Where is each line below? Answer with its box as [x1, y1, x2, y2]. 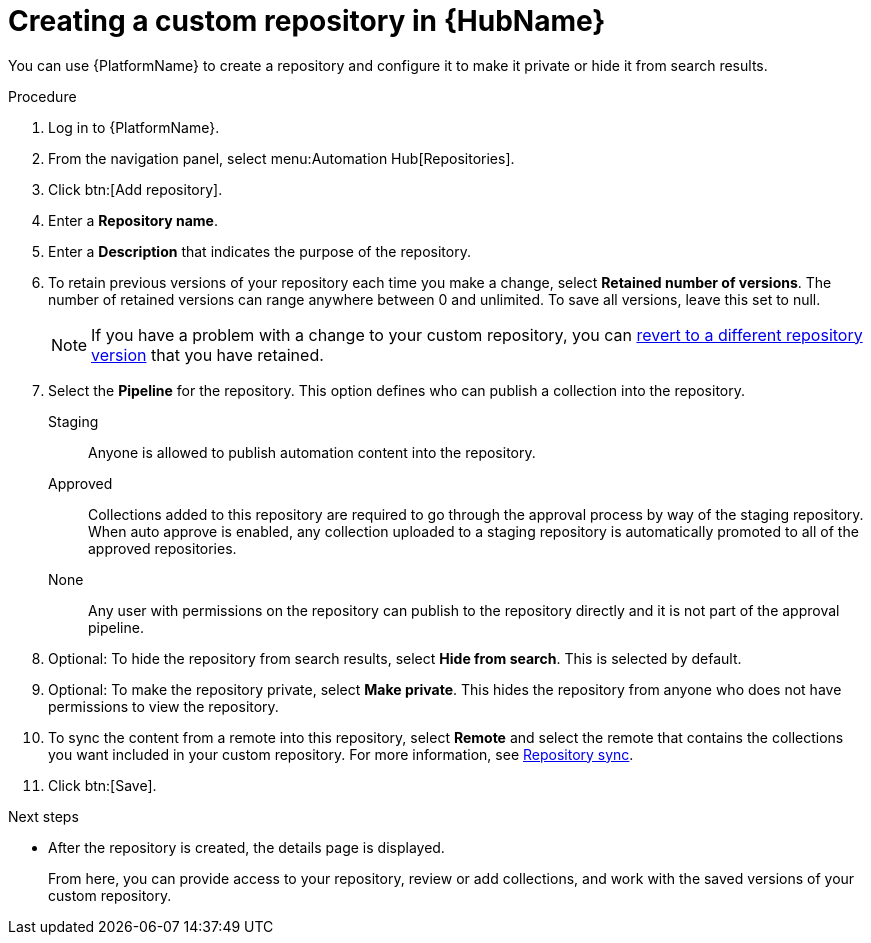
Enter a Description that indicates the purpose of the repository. [48, 242, 471, 260]
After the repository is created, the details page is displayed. [48, 838, 445, 856]
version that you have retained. [91, 344, 324, 365]
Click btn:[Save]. [48, 776, 157, 794]
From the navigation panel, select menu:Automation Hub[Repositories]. [48, 149, 515, 167]
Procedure [8, 87, 77, 105]
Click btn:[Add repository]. [48, 180, 223, 198]
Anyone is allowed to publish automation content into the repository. [88, 443, 536, 461]
